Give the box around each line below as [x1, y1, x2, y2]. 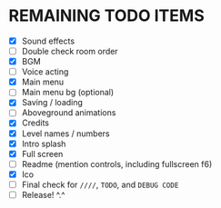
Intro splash [21, 138, 66, 149]
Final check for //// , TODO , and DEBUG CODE [21, 179, 179, 190]
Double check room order [21, 46, 119, 56]
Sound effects [21, 35, 75, 46]
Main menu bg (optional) [21, 87, 115, 98]
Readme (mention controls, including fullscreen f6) [21, 158, 213, 169]
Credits [21, 117, 50, 128]
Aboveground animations [21, 107, 116, 118]
